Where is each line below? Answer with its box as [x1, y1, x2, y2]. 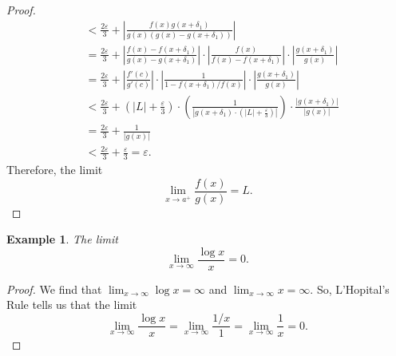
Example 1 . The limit [6, 231, 119, 247]
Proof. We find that [6, 280, 102, 297]
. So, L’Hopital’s [310, 280, 390, 297]
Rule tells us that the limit [6, 296, 137, 313]
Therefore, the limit [6, 160, 103, 177]
